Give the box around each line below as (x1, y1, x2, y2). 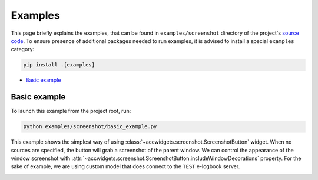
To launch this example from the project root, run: (11, 108, 131, 115)
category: (11, 46, 35, 53)
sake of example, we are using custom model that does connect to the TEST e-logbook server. (11, 163, 240, 170)
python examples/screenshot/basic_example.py (23, 124, 157, 130)
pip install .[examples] (23, 62, 95, 68)
